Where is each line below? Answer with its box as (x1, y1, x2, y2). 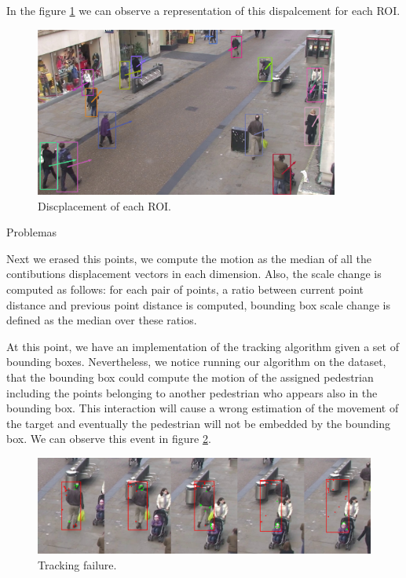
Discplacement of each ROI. (38, 197, 171, 214)
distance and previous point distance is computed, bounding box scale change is (6, 296, 390, 313)
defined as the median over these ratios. (6, 312, 197, 328)
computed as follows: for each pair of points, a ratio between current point (6, 280, 364, 297)
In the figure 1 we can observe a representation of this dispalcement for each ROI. (6, 2, 401, 18)
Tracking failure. (38, 557, 117, 573)
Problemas (6, 224, 57, 240)
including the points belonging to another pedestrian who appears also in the (6, 384, 378, 401)
